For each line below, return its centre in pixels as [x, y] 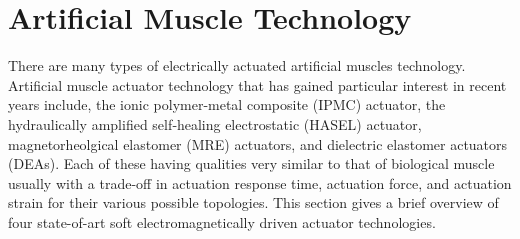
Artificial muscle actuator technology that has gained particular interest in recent [257, 84]
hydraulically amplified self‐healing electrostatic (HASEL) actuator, [215, 123]
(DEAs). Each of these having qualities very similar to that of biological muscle [251, 163]
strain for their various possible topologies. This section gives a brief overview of [253, 202]
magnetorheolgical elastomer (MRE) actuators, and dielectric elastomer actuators [258, 143]
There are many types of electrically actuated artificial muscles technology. [237, 65]
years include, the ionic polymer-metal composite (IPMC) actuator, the [227, 104]
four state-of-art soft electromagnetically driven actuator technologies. [222, 221]
